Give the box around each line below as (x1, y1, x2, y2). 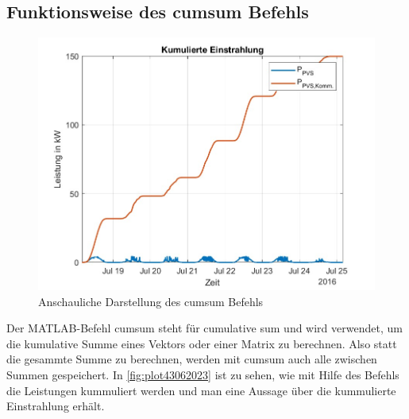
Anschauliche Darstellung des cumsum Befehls (38, 293, 264, 309)
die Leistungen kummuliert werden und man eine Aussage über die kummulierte (6, 382, 396, 398)
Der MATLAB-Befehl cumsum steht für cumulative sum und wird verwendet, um (6, 320, 403, 336)
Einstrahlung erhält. (6, 398, 105, 414)
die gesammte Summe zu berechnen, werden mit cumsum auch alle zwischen (6, 351, 377, 367)
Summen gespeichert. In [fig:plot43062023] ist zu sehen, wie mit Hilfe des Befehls (6, 367, 399, 383)
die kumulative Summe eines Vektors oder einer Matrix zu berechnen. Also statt (6, 335, 397, 351)
